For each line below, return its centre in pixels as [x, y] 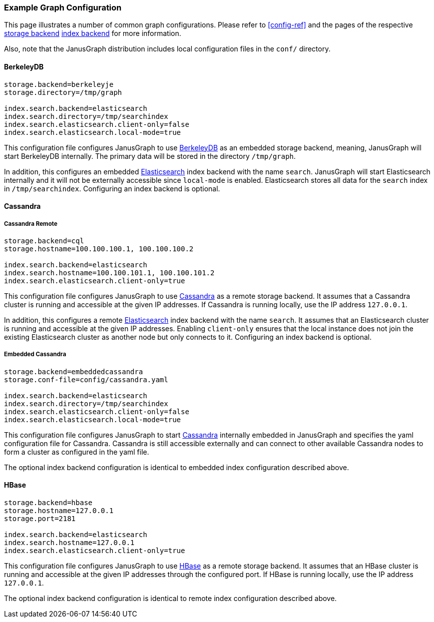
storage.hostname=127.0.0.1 [59, 510]
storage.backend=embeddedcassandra [74, 371]
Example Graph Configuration [63, 7]
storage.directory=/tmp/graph [63, 92]
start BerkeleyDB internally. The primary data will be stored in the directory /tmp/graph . [150, 156]
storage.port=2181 [40, 518]
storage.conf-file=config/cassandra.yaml [86, 379]
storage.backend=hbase [48, 502]
